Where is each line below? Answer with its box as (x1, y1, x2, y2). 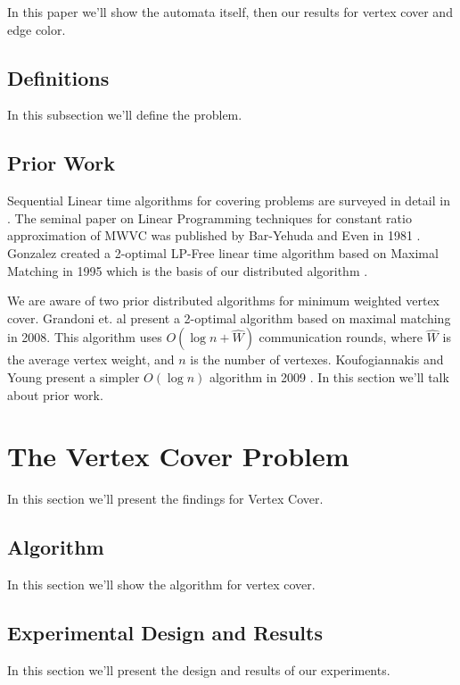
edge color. (7, 20, 66, 38)
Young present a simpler (7, 367, 140, 386)
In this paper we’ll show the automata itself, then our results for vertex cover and (7, 3, 453, 21)
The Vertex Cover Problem (7, 438, 349, 474)
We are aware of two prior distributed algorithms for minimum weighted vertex (7, 291, 440, 310)
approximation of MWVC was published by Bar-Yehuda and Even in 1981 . (7, 226, 421, 245)
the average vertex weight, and (7, 350, 175, 369)
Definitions (7, 63, 110, 91)
